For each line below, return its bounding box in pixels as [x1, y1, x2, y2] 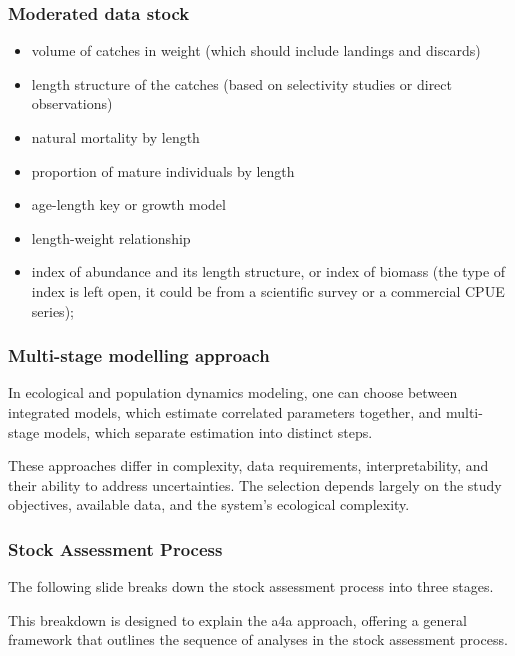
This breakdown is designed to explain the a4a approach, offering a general [8, 609, 467, 630]
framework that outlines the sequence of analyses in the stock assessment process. [8, 629, 508, 650]
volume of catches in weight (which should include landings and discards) [31, 40, 481, 61]
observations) [31, 93, 113, 114]
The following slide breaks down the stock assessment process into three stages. [8, 576, 494, 597]
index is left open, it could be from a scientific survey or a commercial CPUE [31, 280, 505, 301]
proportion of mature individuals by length [31, 160, 295, 181]
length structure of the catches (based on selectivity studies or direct [31, 73, 452, 94]
